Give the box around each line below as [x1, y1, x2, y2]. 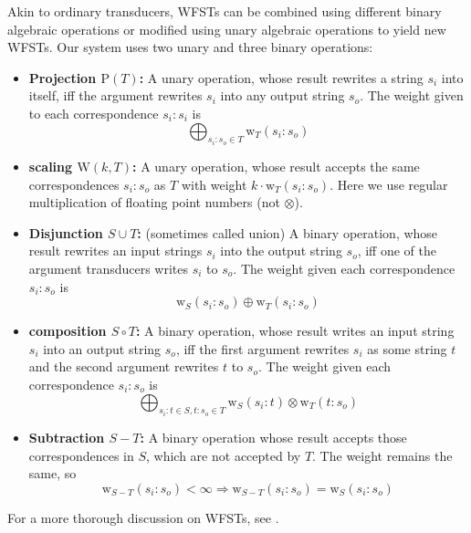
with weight [181, 174, 247, 193]
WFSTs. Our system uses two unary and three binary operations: [7, 37, 373, 57]
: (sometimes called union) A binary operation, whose [137, 223, 438, 242]
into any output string [220, 86, 345, 105]
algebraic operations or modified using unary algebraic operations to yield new [7, 19, 446, 38]
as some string [367, 339, 447, 358]
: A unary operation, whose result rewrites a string [139, 68, 424, 87]
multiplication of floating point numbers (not [28, 193, 280, 212]
